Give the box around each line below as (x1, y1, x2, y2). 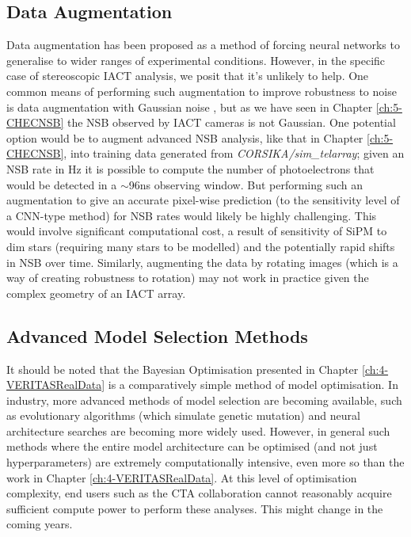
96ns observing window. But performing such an (128, 176, 363, 192)
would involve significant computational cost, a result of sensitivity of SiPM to (6, 223, 387, 239)
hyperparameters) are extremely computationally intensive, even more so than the (6, 454, 405, 470)
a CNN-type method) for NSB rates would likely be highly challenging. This (6, 207, 377, 223)
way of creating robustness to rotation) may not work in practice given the (6, 269, 369, 286)
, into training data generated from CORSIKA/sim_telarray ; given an (63, 145, 405, 162)
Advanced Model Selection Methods (6, 323, 308, 348)
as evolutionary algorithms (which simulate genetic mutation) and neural (6, 407, 360, 424)
